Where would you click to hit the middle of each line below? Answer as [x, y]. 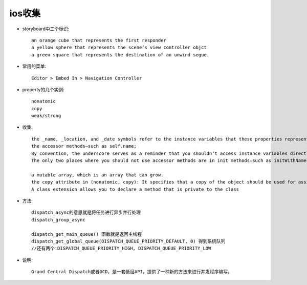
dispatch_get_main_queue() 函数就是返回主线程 [87, 234]
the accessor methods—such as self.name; [84, 146]
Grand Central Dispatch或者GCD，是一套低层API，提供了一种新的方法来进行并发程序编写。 [132, 272]
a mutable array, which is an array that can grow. [97, 175]
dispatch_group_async [58, 220]
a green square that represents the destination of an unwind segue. [120, 55]
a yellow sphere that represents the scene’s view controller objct [119, 48]
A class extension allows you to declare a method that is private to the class [135, 189]
